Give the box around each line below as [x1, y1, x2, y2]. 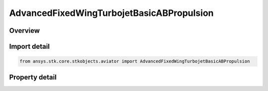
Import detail [9, 42, 50, 51]
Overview [9, 26, 40, 35]
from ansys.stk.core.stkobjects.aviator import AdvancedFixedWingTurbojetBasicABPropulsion [19, 59, 250, 64]
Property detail [9, 73, 57, 82]
